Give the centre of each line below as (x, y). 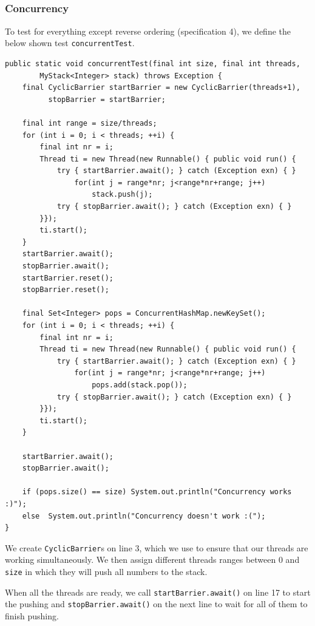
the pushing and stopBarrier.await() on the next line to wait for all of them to (156, 604)
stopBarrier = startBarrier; (107, 99)
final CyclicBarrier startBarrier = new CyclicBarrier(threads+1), (161, 88)
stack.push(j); (122, 195)
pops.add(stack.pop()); (140, 385)
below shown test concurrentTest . (70, 43)
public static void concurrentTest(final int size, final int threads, (153, 63)
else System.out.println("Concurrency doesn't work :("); (144, 516)
